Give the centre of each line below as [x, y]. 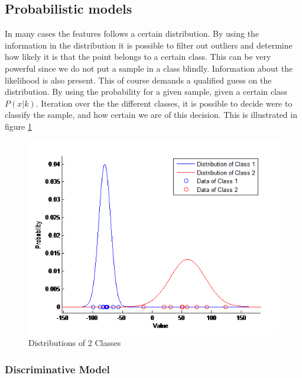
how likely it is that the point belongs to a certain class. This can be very [138, 57]
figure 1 [18, 126]
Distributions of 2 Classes [75, 343]
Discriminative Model [57, 369]
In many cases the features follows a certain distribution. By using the [132, 33]
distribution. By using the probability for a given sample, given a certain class [146, 92]
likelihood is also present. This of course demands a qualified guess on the [138, 80]
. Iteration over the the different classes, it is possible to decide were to [164, 103]
